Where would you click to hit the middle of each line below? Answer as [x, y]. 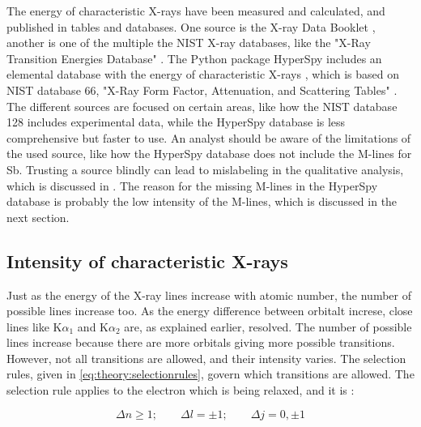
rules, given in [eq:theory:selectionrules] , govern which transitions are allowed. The [210, 374]
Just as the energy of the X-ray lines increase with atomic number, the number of [209, 295]
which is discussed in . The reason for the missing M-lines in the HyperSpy [192, 185]
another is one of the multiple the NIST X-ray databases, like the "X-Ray [189, 43]
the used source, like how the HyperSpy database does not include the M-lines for [209, 154]
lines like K [34, 326]
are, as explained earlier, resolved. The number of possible [268, 326]
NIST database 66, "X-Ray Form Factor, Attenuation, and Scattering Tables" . [202, 90]
